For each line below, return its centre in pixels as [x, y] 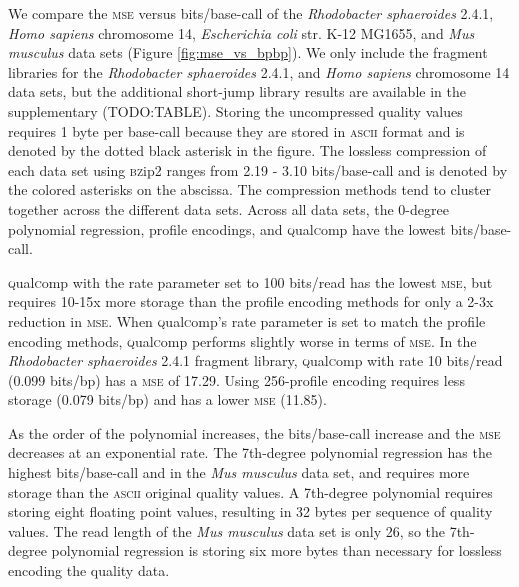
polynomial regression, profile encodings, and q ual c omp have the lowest [227, 228]
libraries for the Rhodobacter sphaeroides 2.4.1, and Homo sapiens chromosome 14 [259, 71]
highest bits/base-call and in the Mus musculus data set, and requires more [239, 472]
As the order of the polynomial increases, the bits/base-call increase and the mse [254, 432]
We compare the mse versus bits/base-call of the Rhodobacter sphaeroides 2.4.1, [251, 13]
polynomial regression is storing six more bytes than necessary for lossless [276, 550]
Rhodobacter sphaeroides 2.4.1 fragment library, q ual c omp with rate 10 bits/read [255, 360]
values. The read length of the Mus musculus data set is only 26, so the [226, 530]
